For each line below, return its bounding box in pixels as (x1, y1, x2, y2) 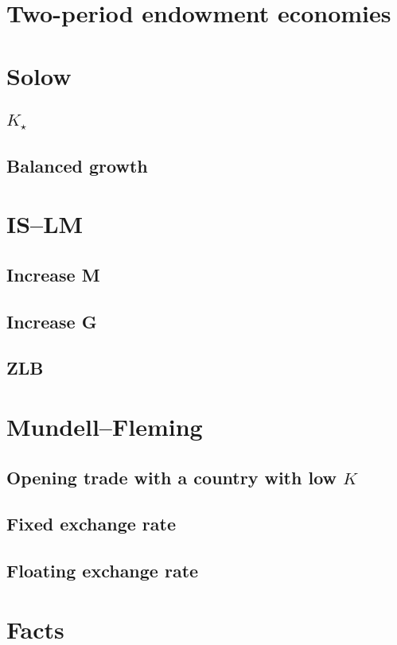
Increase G (6, 309, 97, 333)
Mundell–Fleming (6, 410, 203, 442)
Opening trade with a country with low (6, 464, 337, 489)
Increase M (6, 262, 100, 286)
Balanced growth (6, 153, 148, 177)
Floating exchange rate (6, 558, 199, 583)
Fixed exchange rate (6, 511, 176, 536)
